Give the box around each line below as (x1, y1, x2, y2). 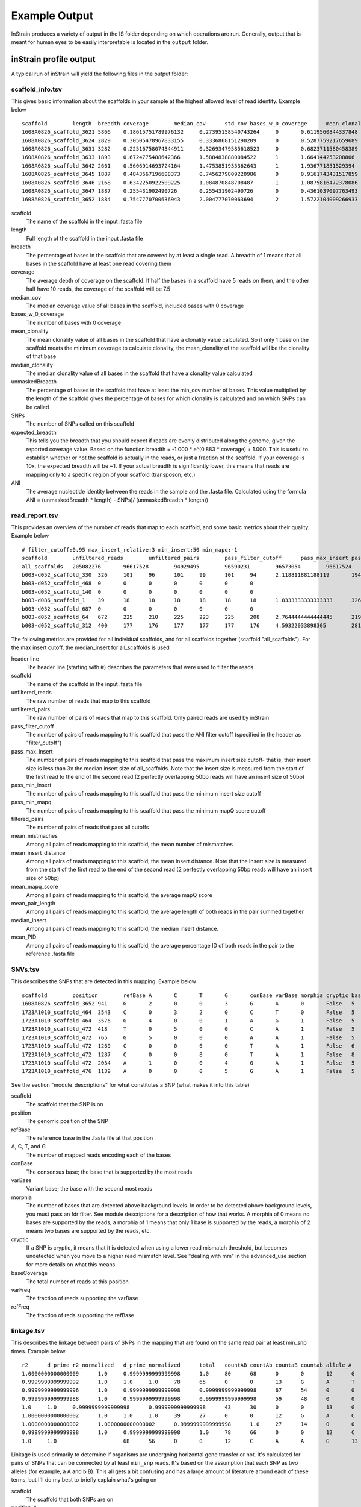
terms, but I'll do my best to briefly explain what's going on (11, 1476, 157, 1483)
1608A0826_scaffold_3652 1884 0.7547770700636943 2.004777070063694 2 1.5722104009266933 (22, 196, 358, 203)
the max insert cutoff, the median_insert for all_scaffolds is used (11, 644, 170, 651)
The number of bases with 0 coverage (26, 319, 122, 326)
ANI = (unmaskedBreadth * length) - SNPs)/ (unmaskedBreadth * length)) (26, 496, 209, 503)
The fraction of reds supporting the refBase (26, 1312, 135, 1319)
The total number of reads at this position (26, 1278, 129, 1285)
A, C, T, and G (11, 1143, 46, 1150)
